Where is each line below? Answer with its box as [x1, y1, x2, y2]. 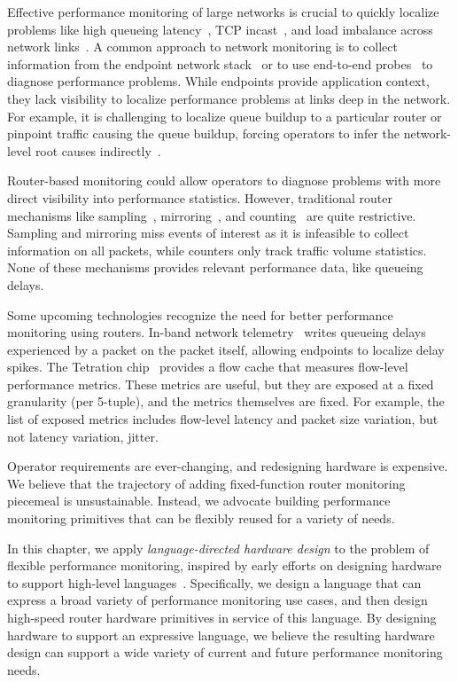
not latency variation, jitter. [7, 427, 159, 445]
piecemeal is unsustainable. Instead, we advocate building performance [7, 491, 391, 510]
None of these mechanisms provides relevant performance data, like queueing [7, 258, 423, 277]
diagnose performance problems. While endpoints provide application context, [7, 72, 430, 90]
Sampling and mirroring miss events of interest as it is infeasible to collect [7, 223, 409, 242]
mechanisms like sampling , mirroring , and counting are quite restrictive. [7, 206, 416, 224]
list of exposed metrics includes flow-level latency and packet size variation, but [7, 410, 439, 428]
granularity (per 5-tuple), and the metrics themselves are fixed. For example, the [7, 392, 445, 411]
